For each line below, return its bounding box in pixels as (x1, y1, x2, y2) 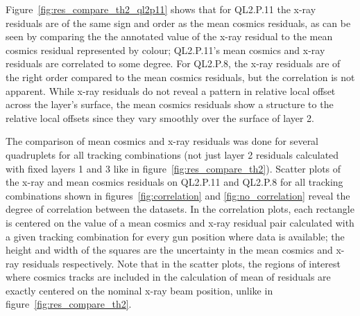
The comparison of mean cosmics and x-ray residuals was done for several (6, 134, 319, 148)
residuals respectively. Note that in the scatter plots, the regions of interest (22, 256, 341, 270)
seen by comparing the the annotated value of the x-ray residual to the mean (6, 29, 333, 44)
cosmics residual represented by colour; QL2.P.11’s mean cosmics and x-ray (6, 42, 325, 57)
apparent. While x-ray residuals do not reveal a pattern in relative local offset (6, 83, 336, 98)
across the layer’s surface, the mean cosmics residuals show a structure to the (6, 97, 334, 112)
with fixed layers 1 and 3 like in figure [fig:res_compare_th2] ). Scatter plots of (6, 161, 341, 175)
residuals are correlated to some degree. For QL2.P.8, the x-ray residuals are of (6, 56, 341, 71)
